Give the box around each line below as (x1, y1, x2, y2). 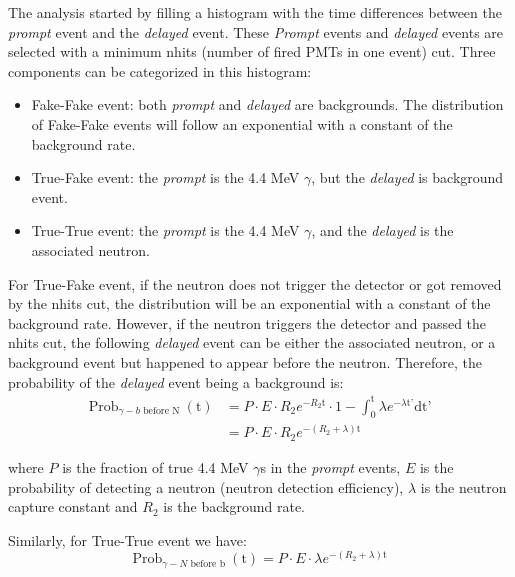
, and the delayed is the (311, 220, 454, 241)
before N (143, 406, 180, 417)
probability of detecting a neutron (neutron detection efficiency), (8, 476, 404, 497)
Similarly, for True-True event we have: (8, 529, 247, 550)
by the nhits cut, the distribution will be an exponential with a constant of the (8, 293, 491, 314)
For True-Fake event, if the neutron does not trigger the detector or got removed (8, 273, 502, 294)
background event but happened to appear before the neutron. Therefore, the (8, 351, 482, 372)
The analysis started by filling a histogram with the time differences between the (8, 2, 502, 22)
